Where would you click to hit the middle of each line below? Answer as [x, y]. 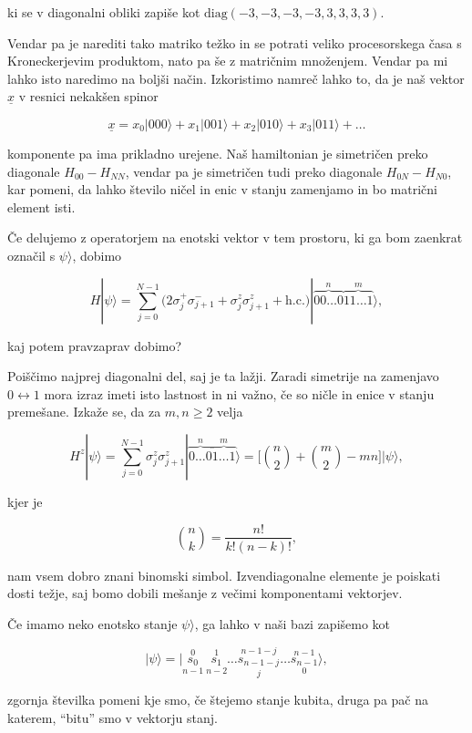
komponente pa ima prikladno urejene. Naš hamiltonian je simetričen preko [218, 153]
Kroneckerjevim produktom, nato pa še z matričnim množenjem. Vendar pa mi [228, 61]
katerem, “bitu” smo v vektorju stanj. [113, 717]
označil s [31, 255]
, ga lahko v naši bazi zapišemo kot [292, 623]
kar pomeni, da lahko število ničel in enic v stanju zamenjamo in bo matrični [222, 189]
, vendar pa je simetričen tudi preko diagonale [254, 171]
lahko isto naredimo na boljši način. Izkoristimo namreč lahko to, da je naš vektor [236, 78]
